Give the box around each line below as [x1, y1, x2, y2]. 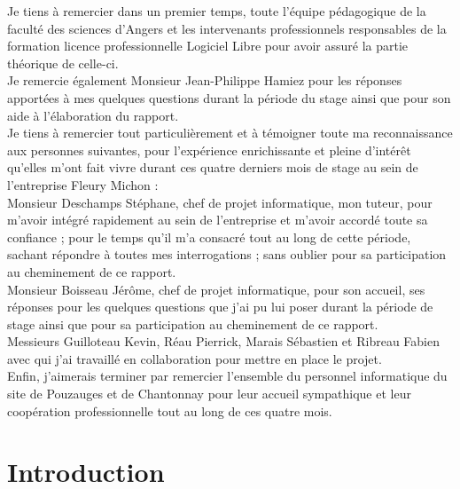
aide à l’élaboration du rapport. [7, 106, 179, 124]
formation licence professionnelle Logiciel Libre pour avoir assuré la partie [7, 36, 409, 55]
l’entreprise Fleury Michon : [7, 175, 159, 193]
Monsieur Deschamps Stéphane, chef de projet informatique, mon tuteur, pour [7, 193, 433, 211]
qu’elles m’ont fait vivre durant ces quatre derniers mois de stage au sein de [7, 158, 418, 177]
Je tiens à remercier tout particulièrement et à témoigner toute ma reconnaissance [7, 123, 453, 142]
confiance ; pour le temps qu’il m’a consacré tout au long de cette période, [7, 227, 411, 246]
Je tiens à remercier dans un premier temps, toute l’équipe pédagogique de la [7, 2, 426, 20]
